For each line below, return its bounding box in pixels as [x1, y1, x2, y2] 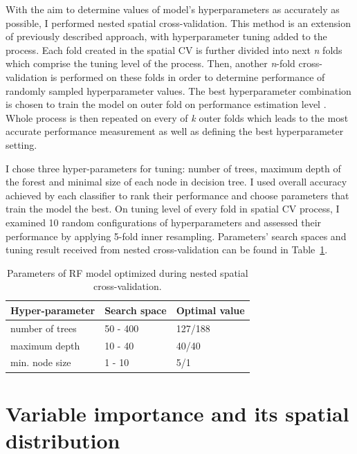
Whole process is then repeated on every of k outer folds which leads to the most [6, 110, 349, 125]
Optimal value [176, 302, 245, 317]
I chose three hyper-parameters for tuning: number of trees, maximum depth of [6, 161, 341, 175]
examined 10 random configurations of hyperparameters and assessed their [6, 215, 322, 229]
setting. [6, 137, 37, 152]
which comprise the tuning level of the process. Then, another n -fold [6, 56, 295, 71]
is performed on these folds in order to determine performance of [50, 69, 325, 84]
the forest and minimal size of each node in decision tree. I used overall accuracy [6, 174, 347, 189]
